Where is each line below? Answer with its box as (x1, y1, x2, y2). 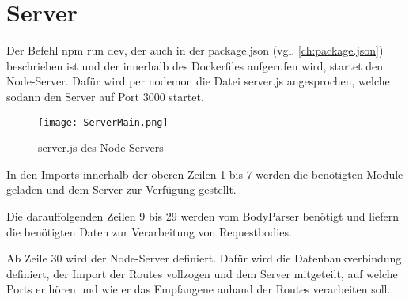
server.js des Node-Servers (38, 139, 164, 156)
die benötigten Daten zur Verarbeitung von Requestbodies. (6, 223, 292, 240)
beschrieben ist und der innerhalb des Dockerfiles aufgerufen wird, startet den (6, 57, 384, 74)
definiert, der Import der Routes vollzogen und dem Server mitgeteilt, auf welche (6, 265, 398, 281)
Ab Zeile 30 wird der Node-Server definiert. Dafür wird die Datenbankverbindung (6, 250, 402, 266)
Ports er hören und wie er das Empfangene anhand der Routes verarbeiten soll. (6, 281, 391, 297)
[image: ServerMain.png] (38, 116, 169, 128)
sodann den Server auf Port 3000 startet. (6, 88, 204, 104)
